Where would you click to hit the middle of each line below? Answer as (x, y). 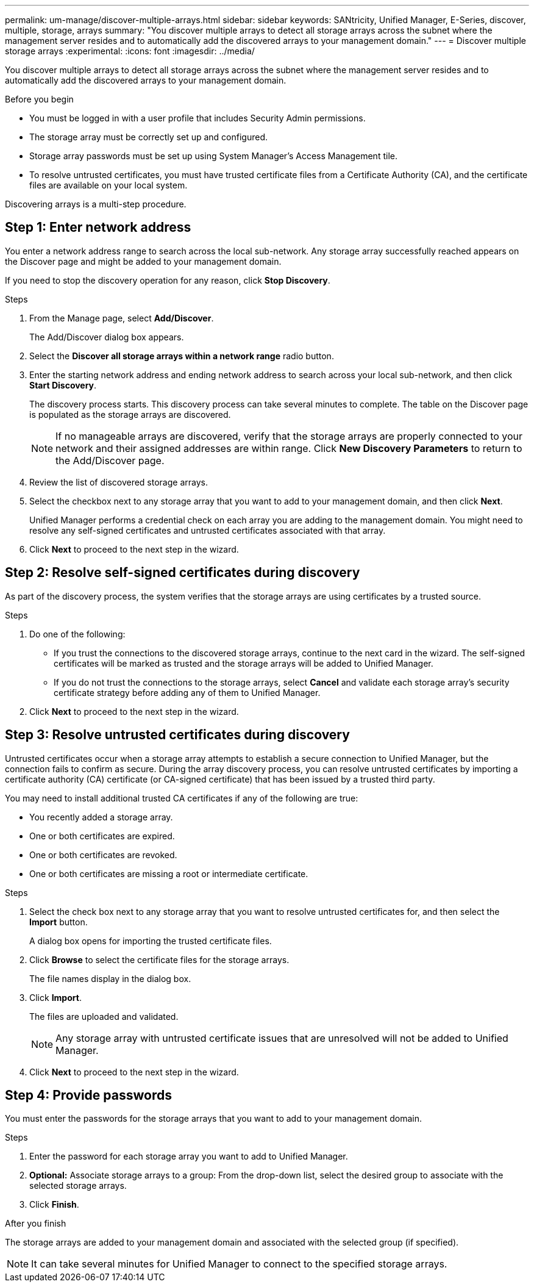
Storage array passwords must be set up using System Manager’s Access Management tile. (213, 156)
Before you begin (39, 99)
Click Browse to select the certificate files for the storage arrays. (159, 959)
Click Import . (55, 997)
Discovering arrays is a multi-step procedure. (96, 204)
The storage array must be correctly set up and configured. (148, 137)
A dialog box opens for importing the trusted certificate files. (151, 941)
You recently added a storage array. (101, 817)
